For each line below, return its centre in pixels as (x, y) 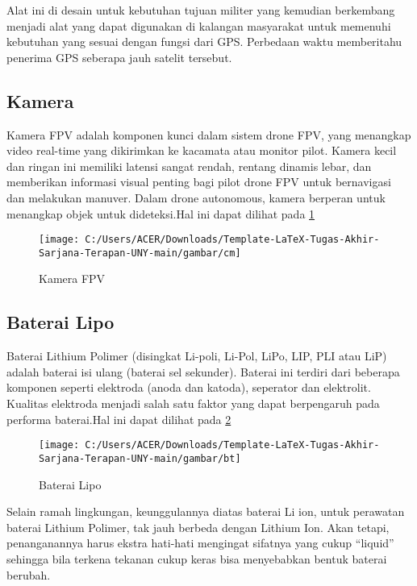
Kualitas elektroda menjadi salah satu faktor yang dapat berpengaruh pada (193, 403)
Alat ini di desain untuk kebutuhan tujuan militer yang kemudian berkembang (201, 10)
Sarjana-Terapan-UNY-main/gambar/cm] (140, 253)
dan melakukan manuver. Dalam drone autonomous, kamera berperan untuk (196, 197)
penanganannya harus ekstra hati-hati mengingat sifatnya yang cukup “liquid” (200, 543)
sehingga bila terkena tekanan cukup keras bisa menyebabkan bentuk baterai (197, 558)
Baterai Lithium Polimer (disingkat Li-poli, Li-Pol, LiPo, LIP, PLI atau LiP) (197, 356)
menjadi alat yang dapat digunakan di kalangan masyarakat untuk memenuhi (199, 25)
